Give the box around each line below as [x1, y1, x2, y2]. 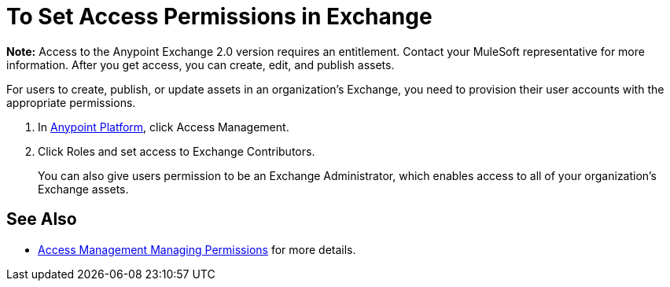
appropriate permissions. [6, 95, 136, 109]
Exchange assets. [38, 182, 129, 196]
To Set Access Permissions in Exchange [6, 3, 433, 30]
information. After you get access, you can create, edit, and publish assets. [6, 57, 395, 72]
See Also [6, 209, 77, 230]
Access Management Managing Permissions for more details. [38, 242, 356, 256]
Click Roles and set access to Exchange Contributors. [38, 144, 315, 158]
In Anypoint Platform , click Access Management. [38, 120, 289, 134]
